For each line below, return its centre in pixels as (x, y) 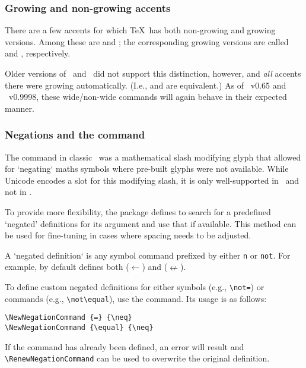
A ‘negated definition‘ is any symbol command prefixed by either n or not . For (148, 255)
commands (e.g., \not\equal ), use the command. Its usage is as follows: (136, 298)
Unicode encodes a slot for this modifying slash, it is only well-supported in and (152, 180)
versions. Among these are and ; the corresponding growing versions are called (147, 41)
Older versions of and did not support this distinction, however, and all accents (153, 73)
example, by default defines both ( (67, 267)
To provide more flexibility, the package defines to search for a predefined (138, 211)
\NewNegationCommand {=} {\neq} (68, 318)
